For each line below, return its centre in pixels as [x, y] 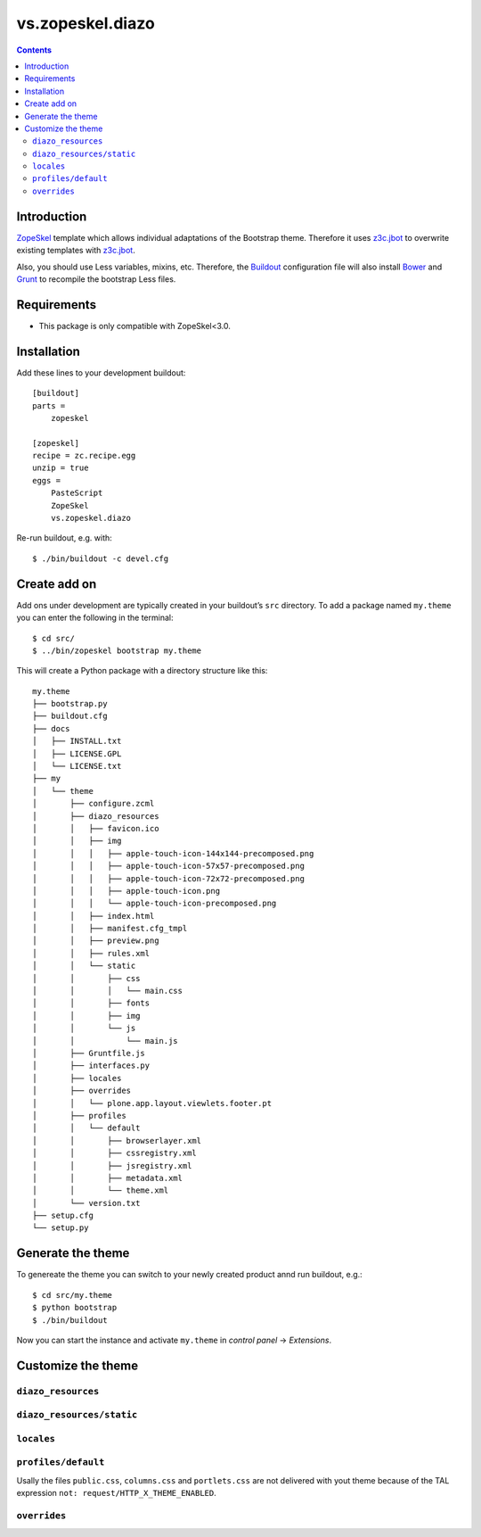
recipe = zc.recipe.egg [84, 456]
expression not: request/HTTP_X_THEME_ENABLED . [117, 1493]
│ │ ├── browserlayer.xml [117, 1140]
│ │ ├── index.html [94, 916]
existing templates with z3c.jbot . [76, 251]
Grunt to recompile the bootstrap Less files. [96, 279]
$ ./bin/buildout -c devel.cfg [101, 558]
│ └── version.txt [86, 1203]
